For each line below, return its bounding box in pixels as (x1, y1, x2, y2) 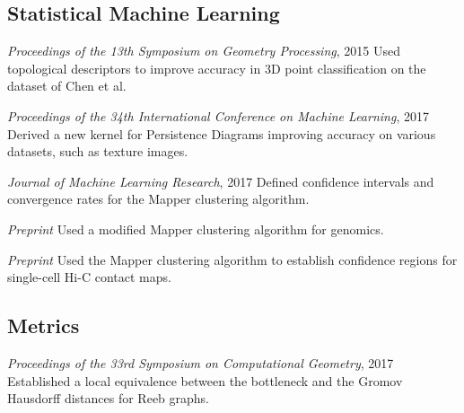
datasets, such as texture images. (7, 142, 188, 161)
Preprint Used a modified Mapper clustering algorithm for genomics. (7, 219, 384, 238)
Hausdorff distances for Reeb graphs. (7, 389, 210, 408)
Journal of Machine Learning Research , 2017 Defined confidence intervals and (7, 171, 434, 190)
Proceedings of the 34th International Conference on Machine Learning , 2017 (7, 106, 429, 125)
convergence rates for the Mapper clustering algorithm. (7, 189, 310, 208)
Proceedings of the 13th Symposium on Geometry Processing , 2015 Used (7, 41, 400, 60)
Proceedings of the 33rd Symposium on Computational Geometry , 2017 (7, 353, 394, 372)
